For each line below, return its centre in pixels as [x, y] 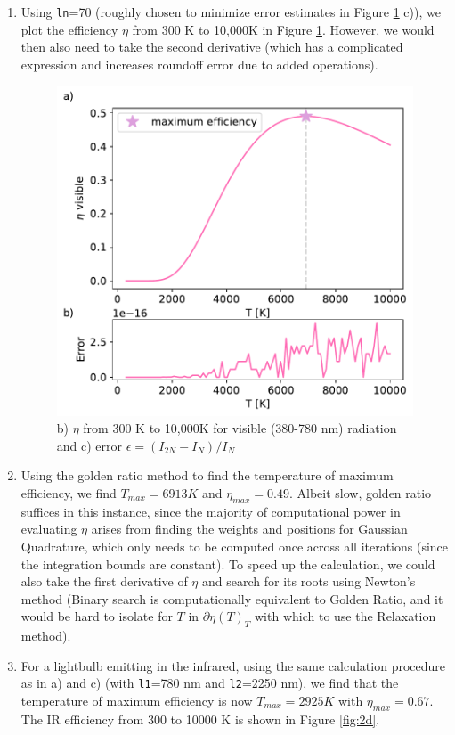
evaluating [49, 529]
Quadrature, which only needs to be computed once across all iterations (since [235, 546]
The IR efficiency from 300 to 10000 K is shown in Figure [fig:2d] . [200, 719]
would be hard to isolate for [97, 616]
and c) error [89, 445]
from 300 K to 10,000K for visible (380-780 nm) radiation [240, 428]
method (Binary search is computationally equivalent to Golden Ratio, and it [232, 598]
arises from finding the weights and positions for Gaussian [249, 529]
